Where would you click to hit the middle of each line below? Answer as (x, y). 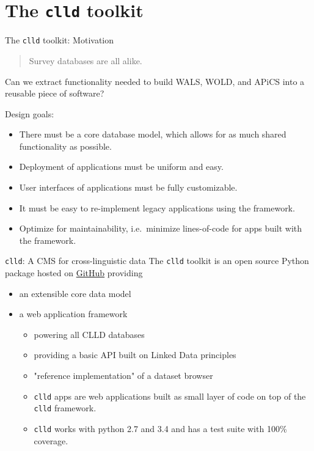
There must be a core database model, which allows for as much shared (153, 134)
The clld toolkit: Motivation (60, 40)
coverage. (51, 440)
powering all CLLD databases (89, 334)
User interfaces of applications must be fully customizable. (128, 187)
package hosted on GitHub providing (74, 273)
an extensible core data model (75, 293)
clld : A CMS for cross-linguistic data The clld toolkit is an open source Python (157, 261)
